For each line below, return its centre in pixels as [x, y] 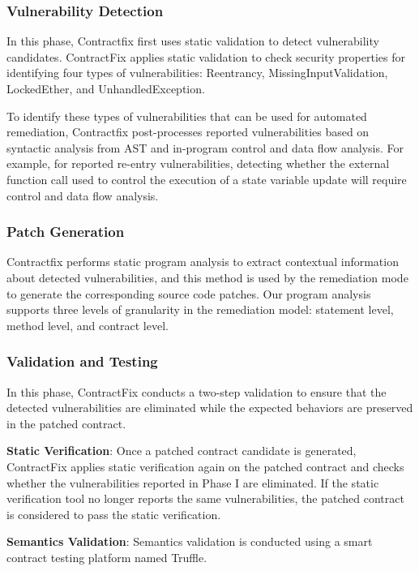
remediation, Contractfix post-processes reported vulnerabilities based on [188, 132]
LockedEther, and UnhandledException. [106, 88]
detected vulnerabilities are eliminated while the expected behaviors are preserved [210, 408]
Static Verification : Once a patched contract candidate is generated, [182, 451]
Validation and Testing [82, 361]
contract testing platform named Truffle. [107, 557]
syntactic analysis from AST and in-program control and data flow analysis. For [205, 147]
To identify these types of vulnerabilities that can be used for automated [187, 116]
